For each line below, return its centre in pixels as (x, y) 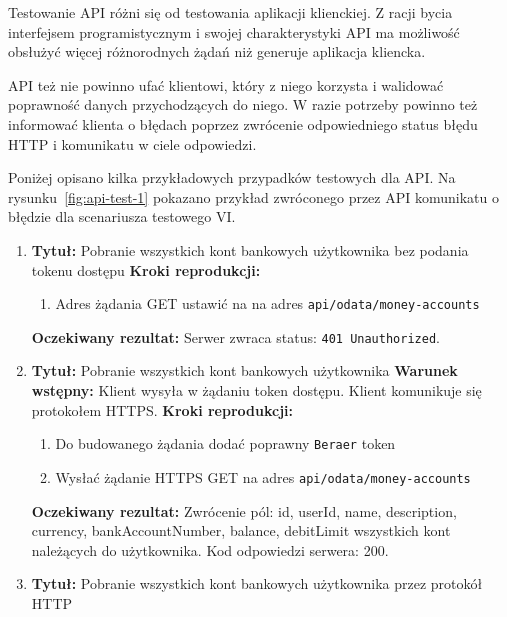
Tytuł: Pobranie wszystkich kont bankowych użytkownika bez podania (250, 249)
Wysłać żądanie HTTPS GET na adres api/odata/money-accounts (263, 476)
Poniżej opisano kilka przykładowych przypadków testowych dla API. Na (232, 177)
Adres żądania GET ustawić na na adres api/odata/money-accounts (267, 303)
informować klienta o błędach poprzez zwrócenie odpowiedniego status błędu (243, 123)
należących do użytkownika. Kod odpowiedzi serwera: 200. (210, 549)
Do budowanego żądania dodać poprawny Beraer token (225, 443)
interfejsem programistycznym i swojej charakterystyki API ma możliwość (234, 31)
